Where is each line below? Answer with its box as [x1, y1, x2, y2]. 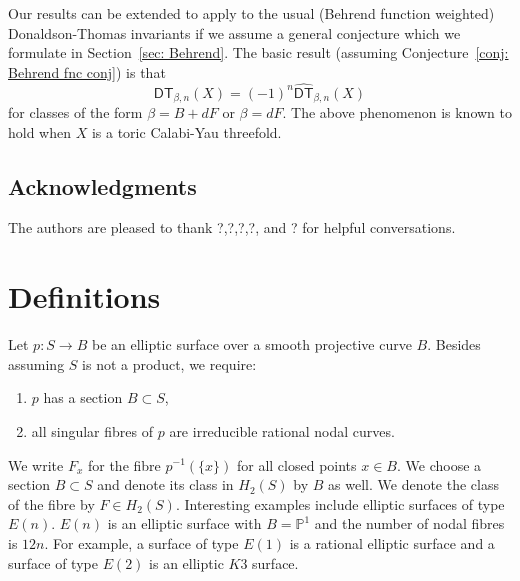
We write [8, 454, 64, 475]
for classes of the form [8, 102, 143, 123]
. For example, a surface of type [44, 532, 239, 553]
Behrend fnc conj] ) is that [8, 61, 166, 82]
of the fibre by [8, 493, 95, 514]
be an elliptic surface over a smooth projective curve [91, 334, 412, 355]
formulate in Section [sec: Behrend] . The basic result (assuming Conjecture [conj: [8, 42, 509, 63]
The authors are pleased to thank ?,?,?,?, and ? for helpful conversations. [8, 217, 456, 238]
